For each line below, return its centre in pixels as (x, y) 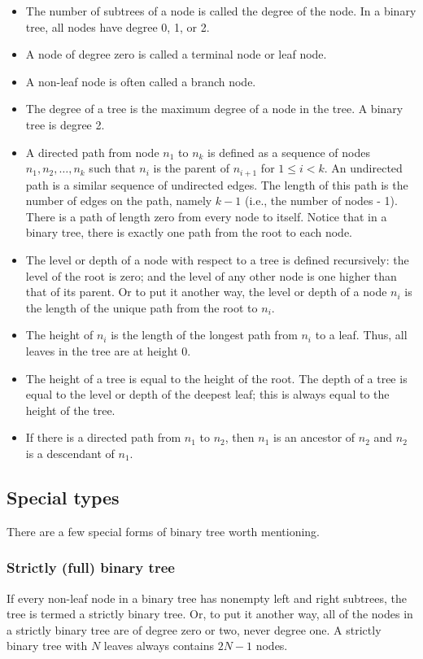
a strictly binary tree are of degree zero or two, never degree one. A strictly (194, 629)
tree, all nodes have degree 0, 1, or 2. (118, 26)
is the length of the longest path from (204, 335)
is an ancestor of (314, 437)
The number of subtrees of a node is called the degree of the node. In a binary (221, 11)
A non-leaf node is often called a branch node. (141, 81)
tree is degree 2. (65, 124)
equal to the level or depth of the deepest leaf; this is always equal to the (207, 394)
